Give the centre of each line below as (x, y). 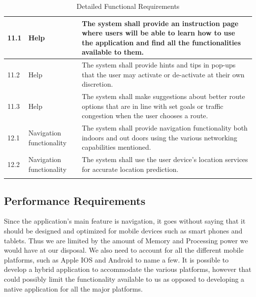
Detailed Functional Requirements (128, 6)
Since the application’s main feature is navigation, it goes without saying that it (125, 221)
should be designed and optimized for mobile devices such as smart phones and (123, 231)
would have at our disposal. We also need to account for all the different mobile (124, 250)
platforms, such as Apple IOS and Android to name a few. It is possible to (116, 259)
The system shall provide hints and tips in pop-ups (159, 65)
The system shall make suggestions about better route (163, 96)
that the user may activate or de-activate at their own (163, 74)
